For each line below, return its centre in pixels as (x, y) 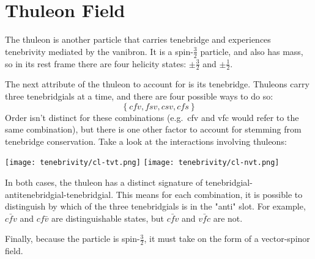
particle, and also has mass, (252, 51)
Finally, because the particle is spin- (72, 239)
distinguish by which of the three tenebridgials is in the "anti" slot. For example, (155, 206)
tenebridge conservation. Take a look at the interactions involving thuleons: (146, 141)
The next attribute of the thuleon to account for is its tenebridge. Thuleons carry (157, 84)
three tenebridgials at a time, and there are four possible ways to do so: (139, 96)
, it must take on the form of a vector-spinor (227, 239)
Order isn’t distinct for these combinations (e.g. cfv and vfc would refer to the (152, 117)
